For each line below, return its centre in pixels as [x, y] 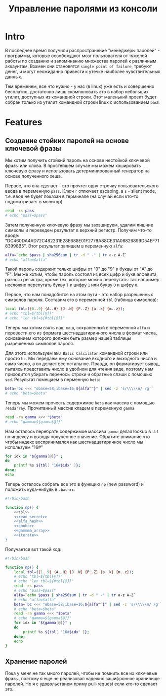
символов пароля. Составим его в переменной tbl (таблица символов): [82, 300]
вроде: [12, 235]
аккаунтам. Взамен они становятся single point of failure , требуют [79, 66]
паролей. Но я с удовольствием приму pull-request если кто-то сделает [81, 684]
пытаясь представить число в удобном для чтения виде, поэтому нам [79, 369]
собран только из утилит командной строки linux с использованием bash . [83, 102]
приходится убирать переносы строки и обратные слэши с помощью [79, 374]
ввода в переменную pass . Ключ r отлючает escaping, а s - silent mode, [81, 191]
